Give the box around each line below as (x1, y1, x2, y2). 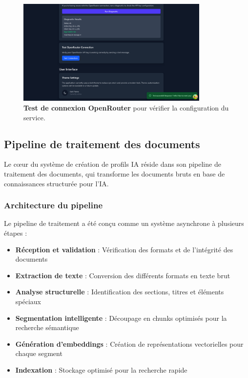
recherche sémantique (15, 322, 79, 333)
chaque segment (15, 348, 62, 358)
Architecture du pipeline (4, 199, 103, 211)
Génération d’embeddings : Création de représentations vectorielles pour (15, 338, 244, 349)
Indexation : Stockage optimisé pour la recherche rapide (15, 365, 187, 375)
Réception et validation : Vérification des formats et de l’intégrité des (15, 244, 233, 254)
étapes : (4, 228, 27, 238)
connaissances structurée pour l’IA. (4, 178, 109, 188)
